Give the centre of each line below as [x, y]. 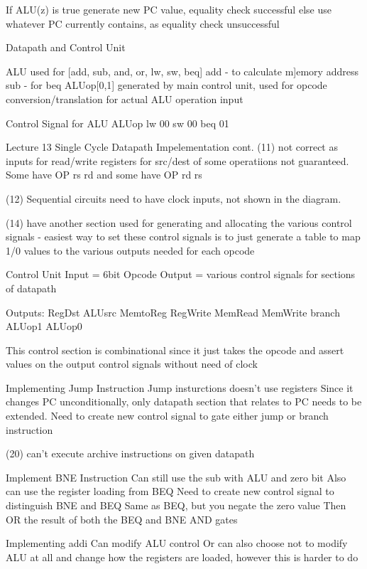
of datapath [31, 288]
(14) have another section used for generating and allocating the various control [179, 222]
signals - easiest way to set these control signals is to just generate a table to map [183, 236]
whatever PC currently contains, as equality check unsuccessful [143, 23]
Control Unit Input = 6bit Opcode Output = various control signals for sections [181, 274]
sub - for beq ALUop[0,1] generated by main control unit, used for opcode [166, 85]
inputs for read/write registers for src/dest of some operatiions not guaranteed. [177, 160]
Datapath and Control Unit [66, 47]
